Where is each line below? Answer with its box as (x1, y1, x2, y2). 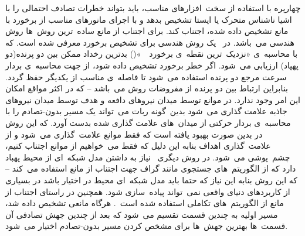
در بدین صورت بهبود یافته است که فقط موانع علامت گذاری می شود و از (5, 128, 263, 140)
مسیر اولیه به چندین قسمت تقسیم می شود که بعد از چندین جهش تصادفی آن (5, 208, 278, 220)
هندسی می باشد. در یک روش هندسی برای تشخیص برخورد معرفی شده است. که (5, 36, 294, 48)
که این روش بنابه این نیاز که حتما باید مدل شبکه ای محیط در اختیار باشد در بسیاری (5, 173, 297, 186)
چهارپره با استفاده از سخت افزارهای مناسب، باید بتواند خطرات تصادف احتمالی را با (5, 2, 301, 13)
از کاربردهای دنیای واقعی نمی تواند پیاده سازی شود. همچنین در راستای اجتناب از (5, 185, 290, 197)
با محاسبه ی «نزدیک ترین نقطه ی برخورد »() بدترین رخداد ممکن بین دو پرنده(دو (5, 47, 298, 60)
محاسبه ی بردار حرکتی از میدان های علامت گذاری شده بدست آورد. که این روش (5, 116, 291, 128)
